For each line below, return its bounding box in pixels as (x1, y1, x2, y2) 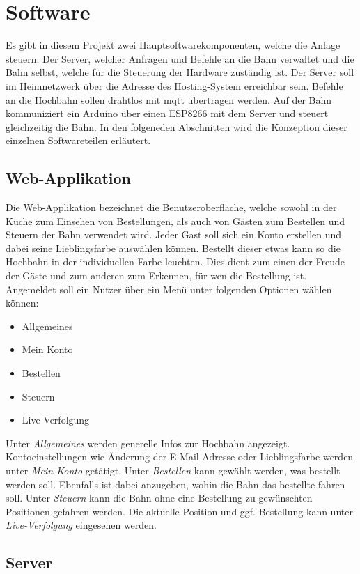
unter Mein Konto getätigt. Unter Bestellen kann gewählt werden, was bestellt (6, 463, 341, 477)
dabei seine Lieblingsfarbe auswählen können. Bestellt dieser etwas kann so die (6, 240, 341, 255)
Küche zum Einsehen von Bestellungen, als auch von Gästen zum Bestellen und (6, 213, 345, 228)
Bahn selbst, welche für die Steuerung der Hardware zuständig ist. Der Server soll (6, 65, 354, 79)
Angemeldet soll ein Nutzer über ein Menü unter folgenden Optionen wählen (6, 281, 332, 296)
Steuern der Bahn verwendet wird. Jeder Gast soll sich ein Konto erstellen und (6, 227, 342, 242)
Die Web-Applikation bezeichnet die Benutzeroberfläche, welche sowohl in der (6, 200, 337, 215)
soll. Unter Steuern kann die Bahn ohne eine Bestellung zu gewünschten (6, 490, 313, 505)
